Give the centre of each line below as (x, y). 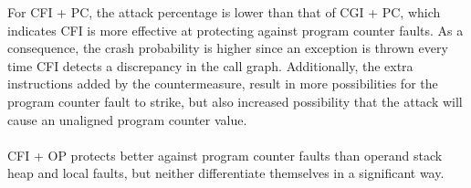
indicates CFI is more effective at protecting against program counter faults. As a (235, 30)
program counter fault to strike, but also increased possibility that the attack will (235, 101)
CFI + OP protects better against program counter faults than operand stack (225, 155)
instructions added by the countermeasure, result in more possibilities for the (223, 84)
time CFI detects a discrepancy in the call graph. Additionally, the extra (210, 65)
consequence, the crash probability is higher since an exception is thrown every (228, 48)
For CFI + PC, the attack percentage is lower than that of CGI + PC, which (224, 12)
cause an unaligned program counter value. (127, 119)
